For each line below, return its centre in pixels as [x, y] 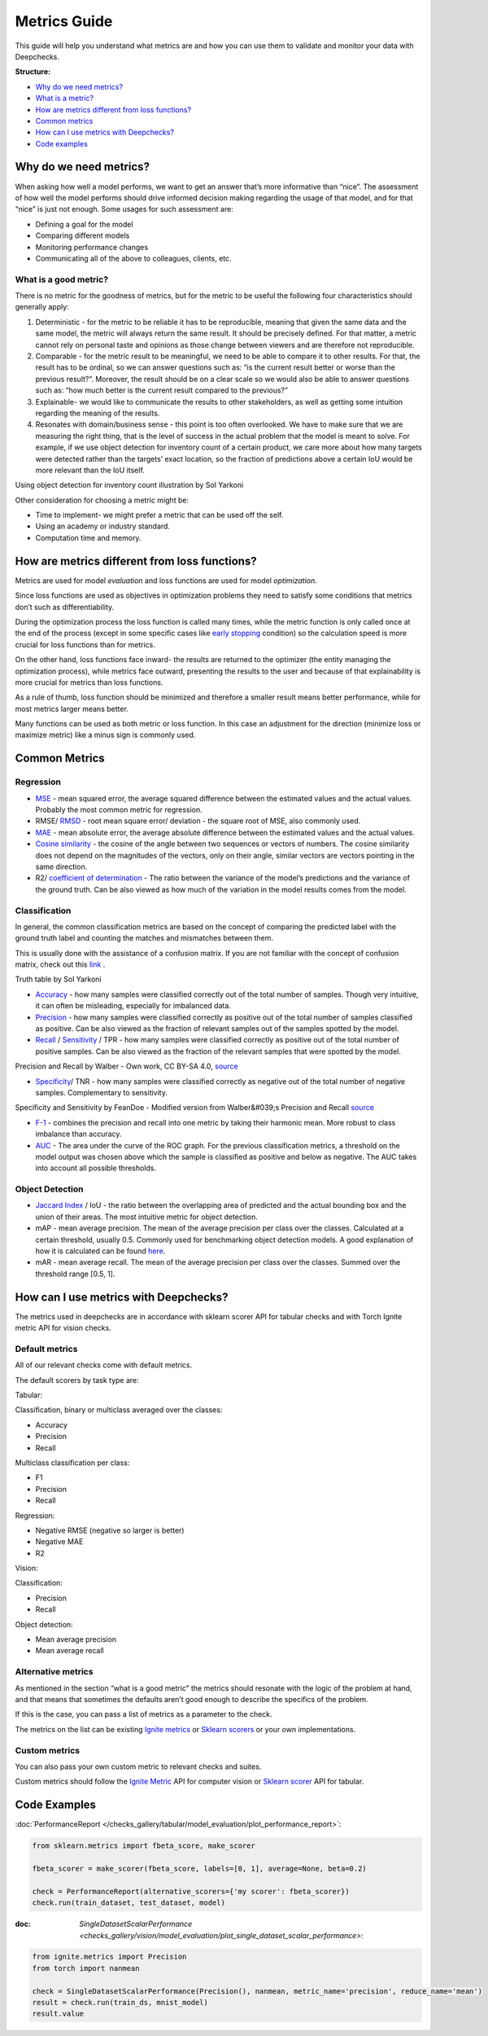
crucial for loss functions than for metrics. [85, 644]
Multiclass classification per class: [72, 1463]
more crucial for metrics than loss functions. [89, 682]
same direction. [61, 867]
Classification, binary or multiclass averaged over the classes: [119, 1410]
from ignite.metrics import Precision [109, 1957]
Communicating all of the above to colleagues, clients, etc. [133, 258]
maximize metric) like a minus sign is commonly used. [105, 735]
